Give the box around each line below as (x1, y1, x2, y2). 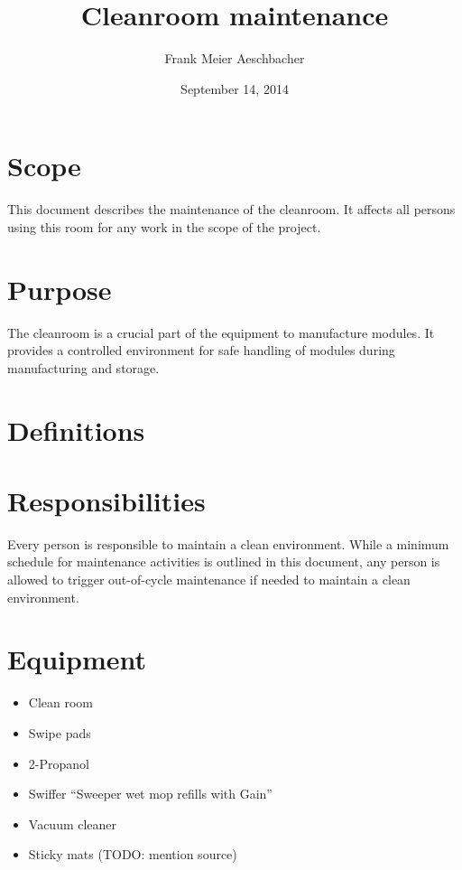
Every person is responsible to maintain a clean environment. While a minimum (7, 534, 449, 553)
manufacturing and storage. (7, 358, 160, 377)
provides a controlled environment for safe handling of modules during (7, 341, 395, 360)
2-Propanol (28, 753, 89, 772)
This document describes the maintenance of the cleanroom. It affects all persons (7, 200, 456, 219)
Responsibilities (7, 482, 206, 519)
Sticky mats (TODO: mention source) (28, 845, 237, 864)
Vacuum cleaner (28, 814, 117, 833)
